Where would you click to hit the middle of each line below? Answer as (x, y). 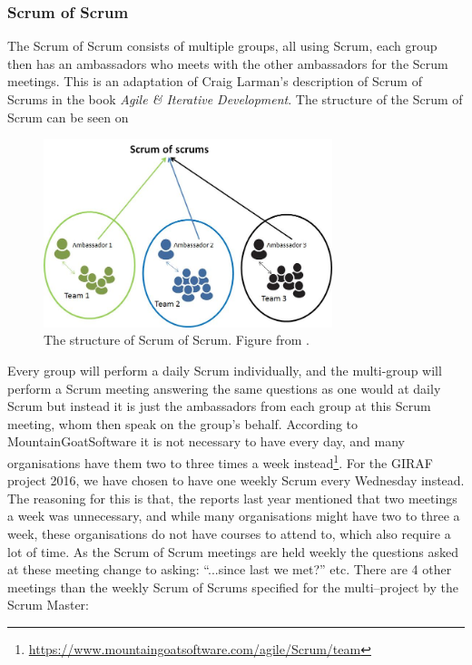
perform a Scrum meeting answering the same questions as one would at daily (224, 388)
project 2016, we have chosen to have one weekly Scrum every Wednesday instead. (236, 480)
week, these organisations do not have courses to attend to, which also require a (229, 533)
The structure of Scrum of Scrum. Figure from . (177, 340)
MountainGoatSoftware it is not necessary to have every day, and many (206, 441)
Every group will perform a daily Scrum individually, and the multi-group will (225, 370)
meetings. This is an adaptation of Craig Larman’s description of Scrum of (215, 81)
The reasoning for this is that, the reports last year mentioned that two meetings (232, 498)
